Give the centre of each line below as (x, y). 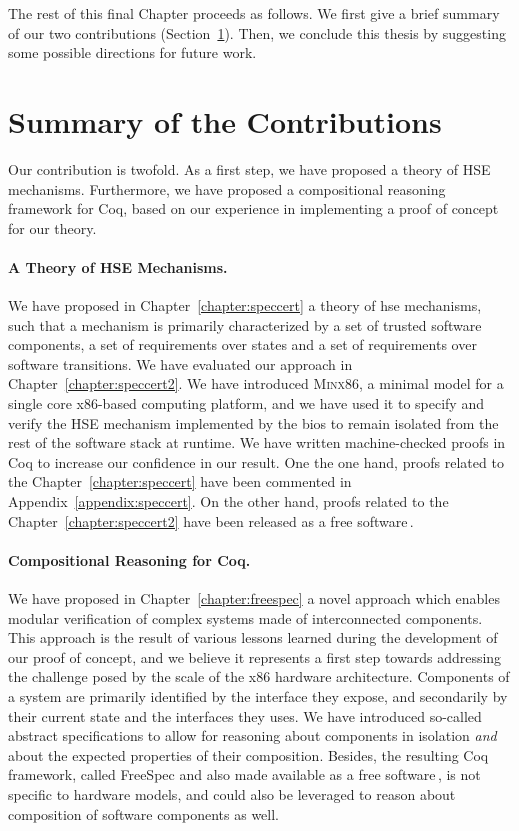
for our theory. (52, 227)
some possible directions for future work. (132, 52)
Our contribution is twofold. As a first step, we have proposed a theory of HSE (249, 168)
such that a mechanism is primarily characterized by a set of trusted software (245, 324)
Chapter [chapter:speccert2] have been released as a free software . (211, 520)
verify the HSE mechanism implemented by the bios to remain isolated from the (253, 422)
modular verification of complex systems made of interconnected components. (245, 617)
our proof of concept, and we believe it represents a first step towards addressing (255, 656)
